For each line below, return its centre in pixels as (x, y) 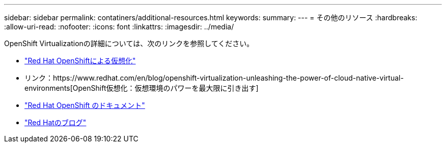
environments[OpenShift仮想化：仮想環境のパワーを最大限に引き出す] (142, 88)
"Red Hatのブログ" (55, 122)
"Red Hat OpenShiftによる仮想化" (80, 61)
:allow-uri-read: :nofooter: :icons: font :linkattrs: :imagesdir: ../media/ (119, 27)
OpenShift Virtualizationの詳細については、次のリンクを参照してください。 (129, 43)
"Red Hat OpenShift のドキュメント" (85, 105)
